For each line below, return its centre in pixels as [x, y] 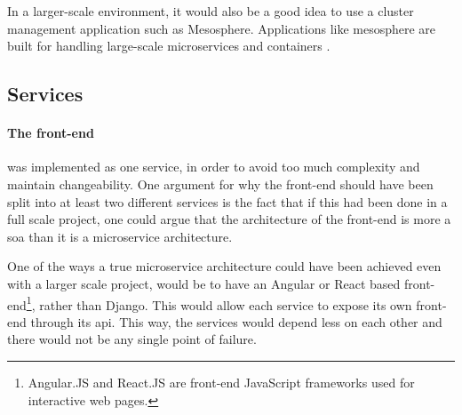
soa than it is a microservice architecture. [120, 236]
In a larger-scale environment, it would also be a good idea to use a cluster [211, 11]
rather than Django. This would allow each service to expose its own [226, 304]
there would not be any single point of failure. [132, 339]
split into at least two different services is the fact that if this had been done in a [227, 201]
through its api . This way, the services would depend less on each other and [236, 321]
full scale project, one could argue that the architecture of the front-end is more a [229, 219]
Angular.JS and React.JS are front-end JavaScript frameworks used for [221, 382]
